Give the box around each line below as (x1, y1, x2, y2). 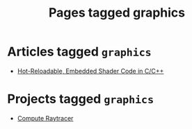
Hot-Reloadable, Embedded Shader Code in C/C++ (17, 67, 164, 75)
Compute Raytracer (17, 114, 74, 122)
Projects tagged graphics (7, 92, 154, 107)
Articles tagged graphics (7, 44, 152, 60)
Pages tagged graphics (48, 5, 186, 21)
